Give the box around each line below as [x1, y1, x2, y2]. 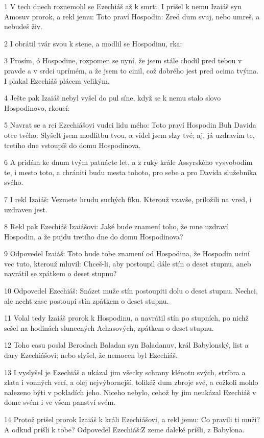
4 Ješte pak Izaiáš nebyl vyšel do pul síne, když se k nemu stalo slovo [4, 92, 221, 103]
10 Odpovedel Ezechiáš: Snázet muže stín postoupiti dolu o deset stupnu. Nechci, [4, 285, 258, 296]
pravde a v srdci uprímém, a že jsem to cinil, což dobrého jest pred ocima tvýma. [4, 65, 259, 76]
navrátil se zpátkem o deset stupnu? [4, 268, 117, 279]
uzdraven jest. [4, 204, 47, 214]
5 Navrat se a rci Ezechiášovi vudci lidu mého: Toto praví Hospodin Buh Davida [4, 119, 256, 130]
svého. [4, 177, 23, 187]
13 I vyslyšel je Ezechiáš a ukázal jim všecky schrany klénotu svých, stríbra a [4, 367, 246, 377]
